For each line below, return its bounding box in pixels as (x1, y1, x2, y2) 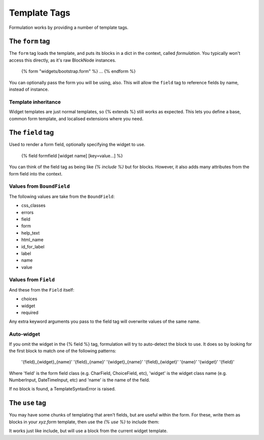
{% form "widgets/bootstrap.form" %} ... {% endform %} (21, 69, 136, 74)
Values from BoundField (9, 183, 70, 190)
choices (21, 296, 38, 302)
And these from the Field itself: (9, 287, 74, 293)
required (21, 309, 39, 316)
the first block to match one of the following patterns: (9, 348, 117, 354)
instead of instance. (9, 86, 49, 93)
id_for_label (21, 244, 45, 249)
